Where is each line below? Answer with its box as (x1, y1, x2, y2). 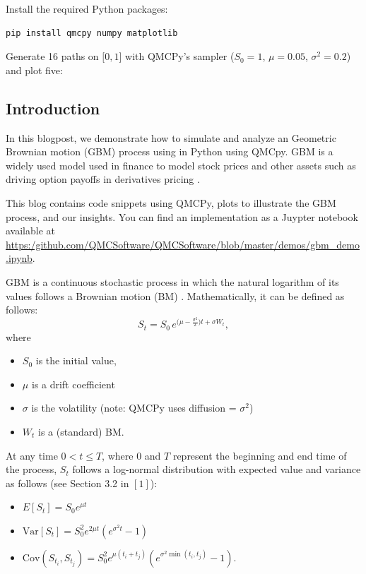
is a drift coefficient (31, 376, 115, 391)
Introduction (6, 97, 100, 119)
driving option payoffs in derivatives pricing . (6, 172, 200, 186)
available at (6, 223, 55, 238)
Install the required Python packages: (6, 1, 168, 16)
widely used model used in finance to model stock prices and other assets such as (6, 157, 356, 172)
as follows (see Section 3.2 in (6, 475, 129, 490)
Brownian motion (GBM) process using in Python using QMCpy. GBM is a (6, 144, 333, 159)
